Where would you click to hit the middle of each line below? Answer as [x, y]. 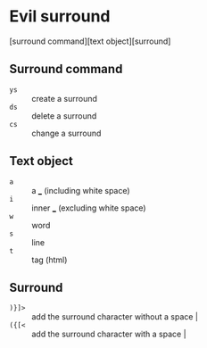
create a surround [65, 98]
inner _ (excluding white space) [89, 208]
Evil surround [60, 17]
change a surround [66, 133]
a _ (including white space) [81, 190]
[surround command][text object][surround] [90, 41]
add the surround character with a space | [109, 334]
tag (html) [50, 260]
